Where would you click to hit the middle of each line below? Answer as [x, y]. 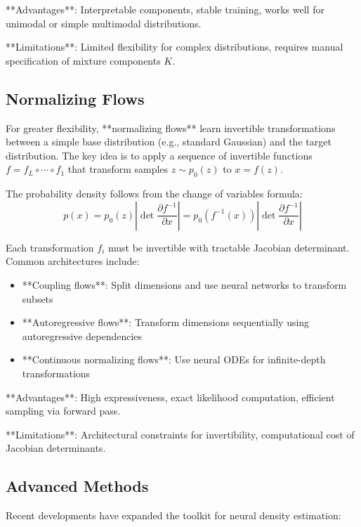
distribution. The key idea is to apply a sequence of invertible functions [159, 155]
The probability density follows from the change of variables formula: [154, 194]
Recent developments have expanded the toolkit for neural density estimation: [173, 515]
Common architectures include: [73, 261]
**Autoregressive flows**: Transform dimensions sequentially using [166, 322]
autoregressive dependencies [82, 336]
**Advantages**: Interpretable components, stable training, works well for [165, 9]
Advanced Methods [77, 486]
